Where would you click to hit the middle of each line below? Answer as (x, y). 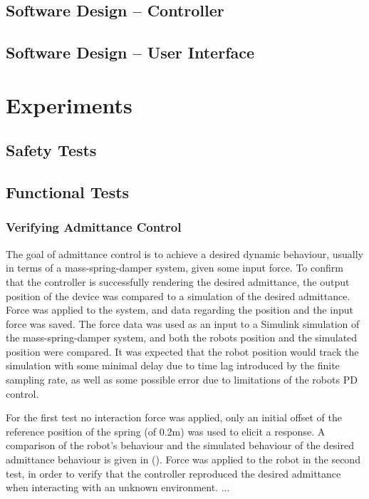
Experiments (69, 104)
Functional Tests (68, 192)
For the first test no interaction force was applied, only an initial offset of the (174, 417)
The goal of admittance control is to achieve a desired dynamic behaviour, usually (185, 253)
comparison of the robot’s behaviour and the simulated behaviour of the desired (180, 445)
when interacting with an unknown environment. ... (118, 487)
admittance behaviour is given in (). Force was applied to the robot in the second (183, 459)
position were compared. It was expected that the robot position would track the (182, 351)
